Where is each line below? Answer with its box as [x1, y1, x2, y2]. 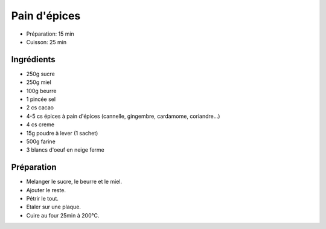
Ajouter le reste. [26, 186, 66, 193]
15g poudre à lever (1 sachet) [26, 129, 98, 137]
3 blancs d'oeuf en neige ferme [26, 146, 105, 153]
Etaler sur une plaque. [26, 203, 81, 211]
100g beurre [26, 87, 57, 94]
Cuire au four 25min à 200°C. [26, 211, 100, 219]
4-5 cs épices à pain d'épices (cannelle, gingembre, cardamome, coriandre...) [26, 112, 220, 120]
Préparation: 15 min [26, 30, 75, 37]
